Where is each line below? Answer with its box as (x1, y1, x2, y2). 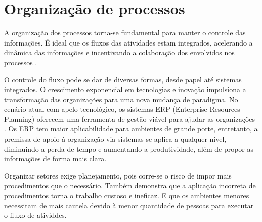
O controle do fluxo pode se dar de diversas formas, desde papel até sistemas (4, 74, 242, 84)
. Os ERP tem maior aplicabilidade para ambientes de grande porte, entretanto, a (4, 123, 258, 134)
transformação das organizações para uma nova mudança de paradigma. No (4, 94, 238, 104)
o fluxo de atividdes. (4, 210, 67, 220)
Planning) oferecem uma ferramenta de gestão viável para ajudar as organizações (4, 113, 255, 124)
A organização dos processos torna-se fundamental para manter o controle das (4, 27, 246, 38)
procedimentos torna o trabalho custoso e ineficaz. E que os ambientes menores (4, 190, 249, 201)
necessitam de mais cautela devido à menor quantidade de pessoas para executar (4, 200, 254, 210)
